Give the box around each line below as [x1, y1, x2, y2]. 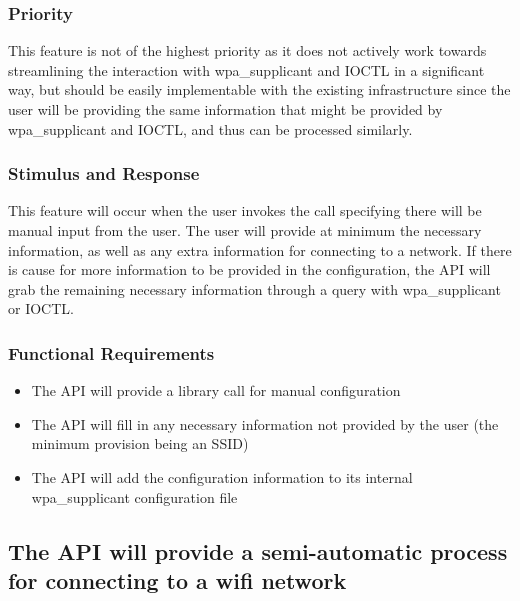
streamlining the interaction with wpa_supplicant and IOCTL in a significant [8, 59, 485, 80]
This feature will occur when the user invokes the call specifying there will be [8, 200, 482, 221]
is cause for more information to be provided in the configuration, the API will [8, 259, 491, 280]
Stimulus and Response [8, 161, 200, 186]
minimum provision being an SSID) [31, 433, 249, 454]
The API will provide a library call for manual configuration [31, 380, 401, 401]
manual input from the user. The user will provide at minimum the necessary [8, 220, 482, 240]
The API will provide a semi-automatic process [8, 535, 508, 566]
